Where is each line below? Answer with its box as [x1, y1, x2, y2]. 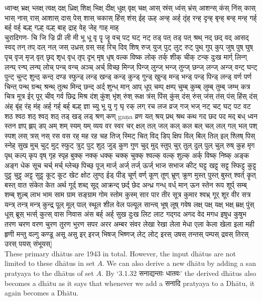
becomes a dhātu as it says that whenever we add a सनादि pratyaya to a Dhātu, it [5, 277, 255, 288]
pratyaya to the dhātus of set [5, 268, 94, 278]
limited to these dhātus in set [5, 258, 95, 268]
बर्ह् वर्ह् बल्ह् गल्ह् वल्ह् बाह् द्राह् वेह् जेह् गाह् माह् [5, 22, 119, 33]
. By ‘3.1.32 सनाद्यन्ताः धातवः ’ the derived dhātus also [101, 268, 256, 278]
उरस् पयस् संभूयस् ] [5, 238, 53, 249]
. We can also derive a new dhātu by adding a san [102, 258, 256, 268]
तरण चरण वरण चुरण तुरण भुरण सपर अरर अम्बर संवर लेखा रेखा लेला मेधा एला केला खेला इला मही [5, 219, 254, 229]
